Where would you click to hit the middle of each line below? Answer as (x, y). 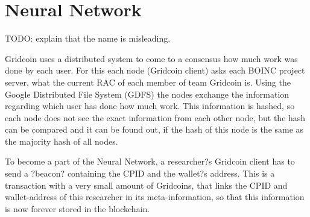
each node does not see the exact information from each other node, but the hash (155, 117)
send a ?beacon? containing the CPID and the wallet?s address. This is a (140, 173)
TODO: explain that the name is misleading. (88, 38)
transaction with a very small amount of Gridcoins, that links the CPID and (146, 185)
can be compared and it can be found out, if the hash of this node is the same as (154, 129)
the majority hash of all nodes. (62, 141)
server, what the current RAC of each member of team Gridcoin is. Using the (148, 82)
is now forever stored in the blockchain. (77, 208)
